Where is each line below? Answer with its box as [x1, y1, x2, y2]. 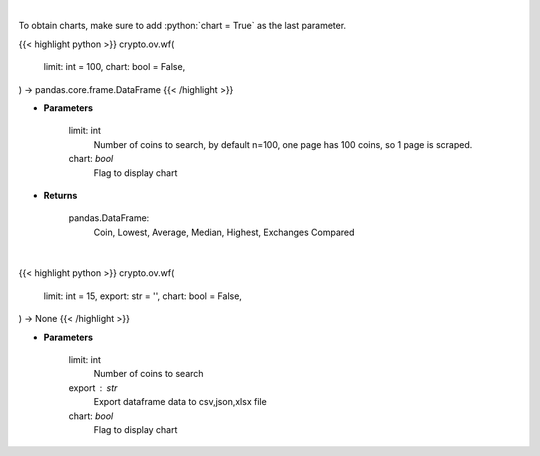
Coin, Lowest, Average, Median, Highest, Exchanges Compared [93, 226, 355, 238]
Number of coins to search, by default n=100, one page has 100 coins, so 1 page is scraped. [93, 138, 473, 150]
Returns [43, 189, 78, 201]
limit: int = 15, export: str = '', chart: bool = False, [43, 290, 242, 302]
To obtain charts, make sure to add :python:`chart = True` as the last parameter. [18, 20, 347, 32]
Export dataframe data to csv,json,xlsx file [93, 396, 267, 408]
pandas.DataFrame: [68, 212, 150, 224]
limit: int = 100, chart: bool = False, [43, 61, 186, 73]
